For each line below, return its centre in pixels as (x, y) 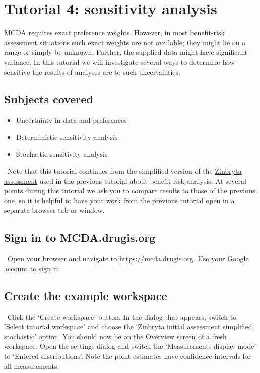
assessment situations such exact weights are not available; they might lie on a (125, 42)
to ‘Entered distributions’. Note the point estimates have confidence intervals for (128, 356)
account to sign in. (33, 268)
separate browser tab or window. (54, 210)
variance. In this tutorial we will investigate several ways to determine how (119, 62)
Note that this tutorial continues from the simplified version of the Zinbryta (124, 171)
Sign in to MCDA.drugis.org (80, 237)
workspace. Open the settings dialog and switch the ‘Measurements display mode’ (130, 346)
